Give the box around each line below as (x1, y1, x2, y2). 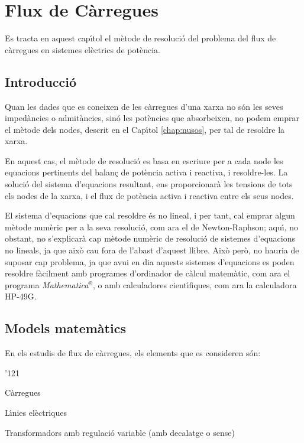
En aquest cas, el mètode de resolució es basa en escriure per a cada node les (5, 154, 283, 167)
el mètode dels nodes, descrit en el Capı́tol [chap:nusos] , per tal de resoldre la (5, 123, 285, 135)
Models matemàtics (5, 319, 126, 337)
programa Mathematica (5, 278, 89, 291)
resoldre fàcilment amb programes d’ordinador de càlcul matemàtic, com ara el (5, 267, 290, 279)
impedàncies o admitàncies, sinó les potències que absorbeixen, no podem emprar (5, 112, 299, 124)
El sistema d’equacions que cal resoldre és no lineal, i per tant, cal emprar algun (5, 209, 295, 221)
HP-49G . (5, 290, 37, 302)
